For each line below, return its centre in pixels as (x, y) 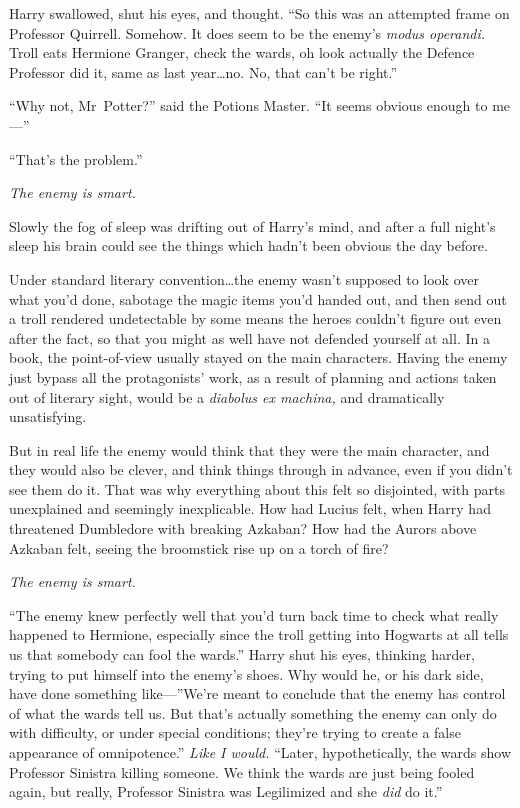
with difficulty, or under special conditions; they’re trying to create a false (235, 732)
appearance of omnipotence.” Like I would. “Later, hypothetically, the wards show (260, 752)
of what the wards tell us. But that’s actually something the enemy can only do (253, 712)
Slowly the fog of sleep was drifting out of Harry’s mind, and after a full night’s (252, 225)
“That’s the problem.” (76, 158)
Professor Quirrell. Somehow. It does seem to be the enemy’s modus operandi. (247, 32)
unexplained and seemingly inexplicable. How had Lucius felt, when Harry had (250, 508)
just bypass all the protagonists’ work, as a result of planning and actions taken (253, 376)
